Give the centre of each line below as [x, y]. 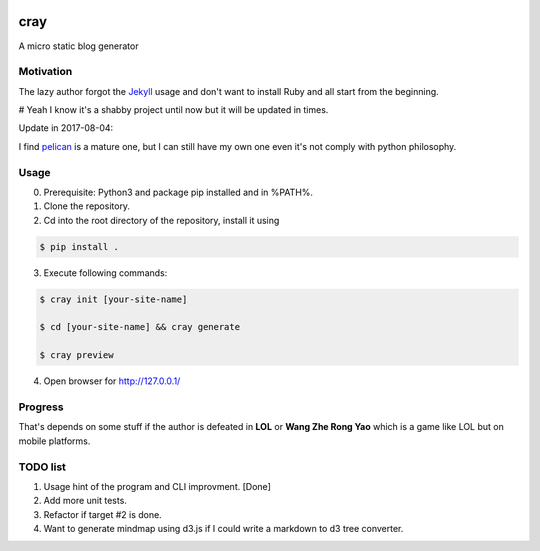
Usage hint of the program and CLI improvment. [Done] [157, 486]
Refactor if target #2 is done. [102, 514]
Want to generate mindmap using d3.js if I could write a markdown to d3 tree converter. [223, 529]
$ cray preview [76, 355]
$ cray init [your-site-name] [113, 299]
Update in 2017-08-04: [66, 128]
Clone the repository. [86, 206]
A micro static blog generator [78, 46]
